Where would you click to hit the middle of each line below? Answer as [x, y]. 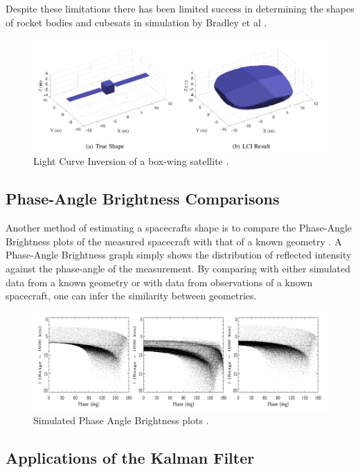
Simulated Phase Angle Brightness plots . [121, 420]
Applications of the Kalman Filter [130, 457]
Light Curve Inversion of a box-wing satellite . [131, 161]
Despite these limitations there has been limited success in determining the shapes [180, 8]
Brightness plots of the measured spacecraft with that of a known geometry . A [174, 241]
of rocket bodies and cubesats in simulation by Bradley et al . [136, 22]
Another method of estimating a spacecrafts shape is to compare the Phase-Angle [179, 228]
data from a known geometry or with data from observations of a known [159, 282]
